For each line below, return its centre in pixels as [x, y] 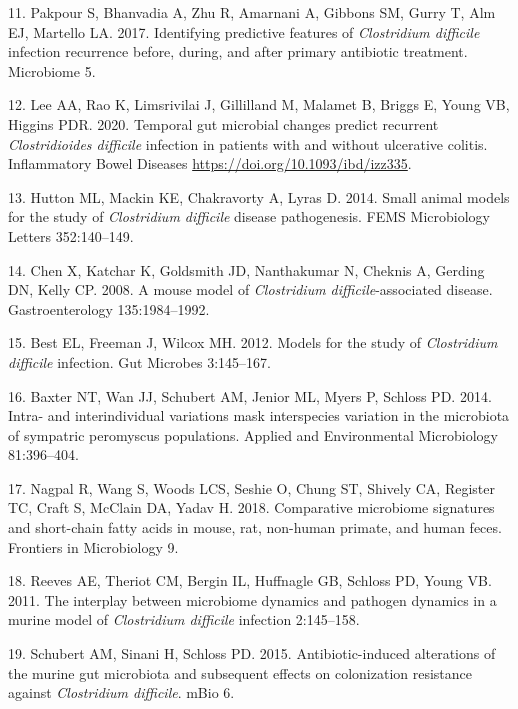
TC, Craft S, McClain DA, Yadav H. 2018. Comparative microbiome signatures [251, 507]
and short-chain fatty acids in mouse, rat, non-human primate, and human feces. [255, 527]
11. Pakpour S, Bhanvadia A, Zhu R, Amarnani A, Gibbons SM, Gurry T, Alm [252, 12]
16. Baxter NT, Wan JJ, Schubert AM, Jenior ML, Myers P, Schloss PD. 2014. [250, 395]
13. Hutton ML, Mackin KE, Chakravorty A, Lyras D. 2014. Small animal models [259, 196]
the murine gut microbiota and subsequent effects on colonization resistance [240, 672]
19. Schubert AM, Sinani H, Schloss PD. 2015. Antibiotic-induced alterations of [252, 653]
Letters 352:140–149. [71, 235]
